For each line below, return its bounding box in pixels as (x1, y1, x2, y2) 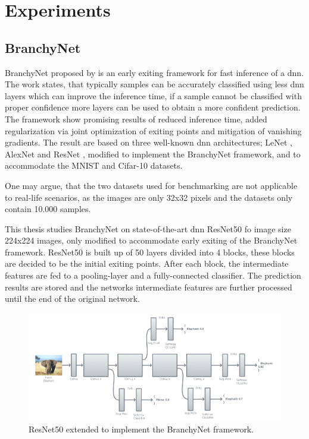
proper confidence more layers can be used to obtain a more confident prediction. (5, 101, 301, 113)
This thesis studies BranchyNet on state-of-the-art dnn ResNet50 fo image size (5, 222, 291, 235)
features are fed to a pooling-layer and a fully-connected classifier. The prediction (5, 269, 301, 282)
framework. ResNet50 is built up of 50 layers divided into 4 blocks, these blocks (5, 245, 295, 258)
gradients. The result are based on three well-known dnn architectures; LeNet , (5, 136, 292, 149)
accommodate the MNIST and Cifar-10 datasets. (5, 159, 183, 172)
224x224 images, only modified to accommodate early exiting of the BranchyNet (5, 234, 298, 247)
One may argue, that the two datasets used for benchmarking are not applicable (5, 179, 298, 191)
